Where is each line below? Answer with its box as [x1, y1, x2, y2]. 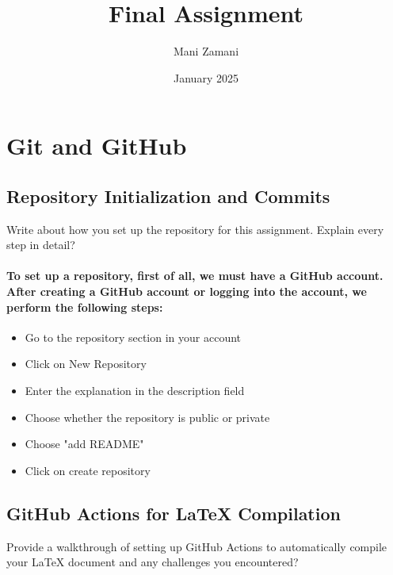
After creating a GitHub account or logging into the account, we [6, 283, 367, 300]
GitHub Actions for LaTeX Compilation [6, 500, 341, 525]
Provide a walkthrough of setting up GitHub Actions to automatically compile [6, 538, 387, 554]
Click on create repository [25, 462, 151, 478]
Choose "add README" [25, 435, 144, 452]
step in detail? [6, 236, 75, 253]
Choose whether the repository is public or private [25, 408, 270, 425]
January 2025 [174, 69, 238, 86]
